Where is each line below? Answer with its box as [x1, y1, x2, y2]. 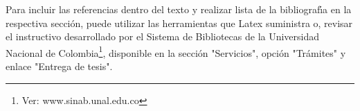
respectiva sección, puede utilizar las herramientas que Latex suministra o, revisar [6, 15, 353, 30]
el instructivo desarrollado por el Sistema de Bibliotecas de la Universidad [6, 29, 320, 44]
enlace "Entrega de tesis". [6, 59, 113, 74]
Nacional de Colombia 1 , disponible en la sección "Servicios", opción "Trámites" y [6, 43, 346, 60]
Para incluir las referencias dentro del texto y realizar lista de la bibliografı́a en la [6, 2, 352, 16]
